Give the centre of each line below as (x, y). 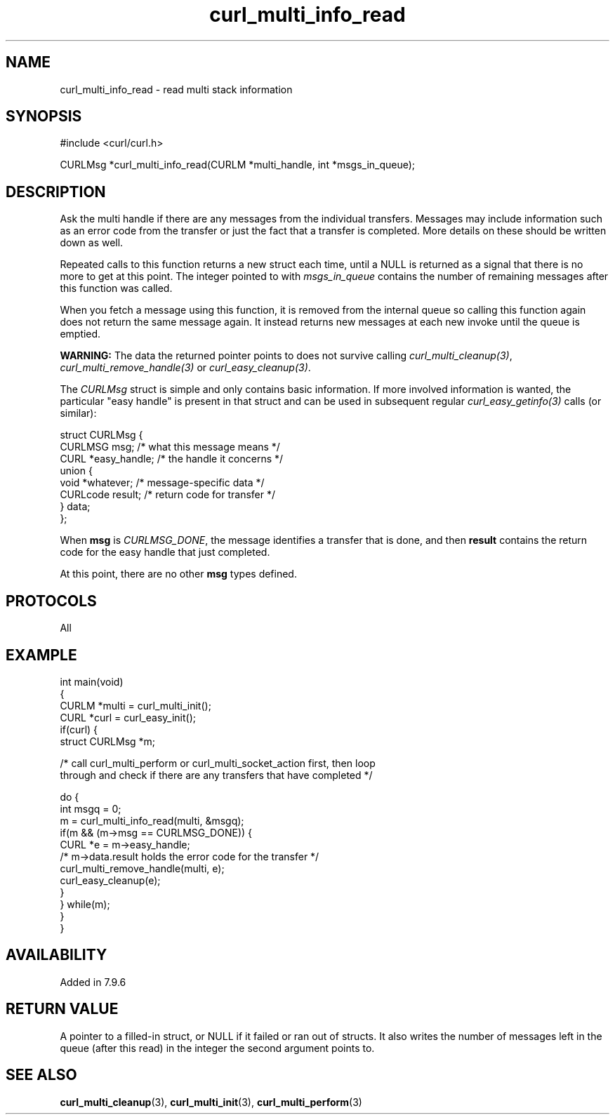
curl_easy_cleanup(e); (110, 880)
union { (76, 471)
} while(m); (85, 904)
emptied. (80, 334)
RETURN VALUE (62, 1009)
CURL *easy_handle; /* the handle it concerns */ (172, 459)
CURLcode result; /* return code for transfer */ (167, 495)
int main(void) (92, 681)
